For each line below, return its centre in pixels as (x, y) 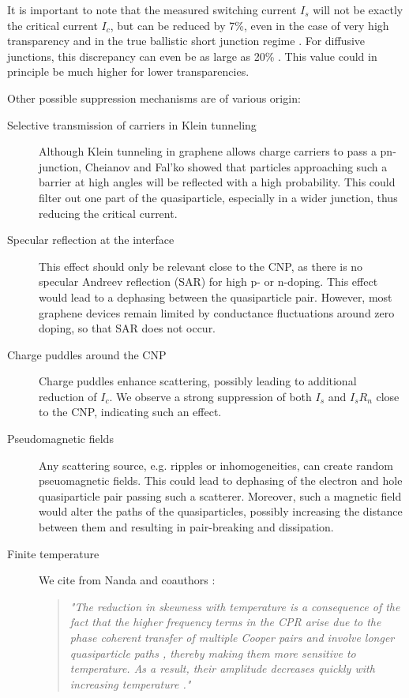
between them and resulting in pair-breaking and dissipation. (186, 527)
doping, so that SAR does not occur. (128, 328)
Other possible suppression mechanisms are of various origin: (154, 98)
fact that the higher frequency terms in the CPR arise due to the (225, 622)
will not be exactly (358, 9)
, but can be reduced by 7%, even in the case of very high (250, 25)
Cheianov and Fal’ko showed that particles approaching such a (236, 166)
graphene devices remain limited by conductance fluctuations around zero (217, 312)
